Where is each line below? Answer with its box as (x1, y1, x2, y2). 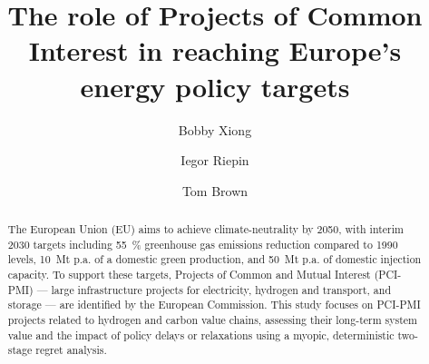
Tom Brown (181, 181, 249, 200)
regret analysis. (35, 342, 107, 358)
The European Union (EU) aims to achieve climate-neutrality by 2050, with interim (7, 221, 404, 237)
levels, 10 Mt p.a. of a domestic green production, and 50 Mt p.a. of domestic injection (7, 251, 422, 267)
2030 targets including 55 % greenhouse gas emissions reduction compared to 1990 (7, 236, 398, 251)
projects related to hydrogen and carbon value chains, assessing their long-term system (7, 312, 418, 328)
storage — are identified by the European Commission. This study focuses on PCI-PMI (7, 297, 421, 312)
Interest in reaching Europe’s (28, 32, 402, 69)
